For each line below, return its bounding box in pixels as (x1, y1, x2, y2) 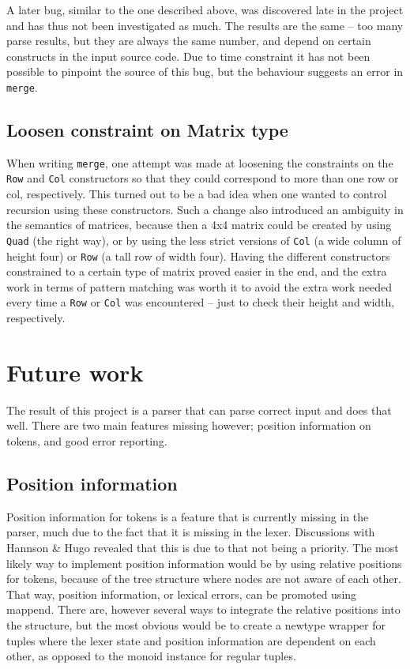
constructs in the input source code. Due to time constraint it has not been (6, 47, 371, 64)
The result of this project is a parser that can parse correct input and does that (6, 401, 392, 418)
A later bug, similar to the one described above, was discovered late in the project (6, 2, 404, 17)
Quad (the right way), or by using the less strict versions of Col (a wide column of (6, 231, 401, 248)
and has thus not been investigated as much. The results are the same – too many (6, 17, 404, 33)
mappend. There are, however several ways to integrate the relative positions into (6, 601, 401, 618)
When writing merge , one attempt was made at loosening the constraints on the (6, 154, 393, 171)
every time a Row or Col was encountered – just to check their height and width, (6, 294, 395, 310)
